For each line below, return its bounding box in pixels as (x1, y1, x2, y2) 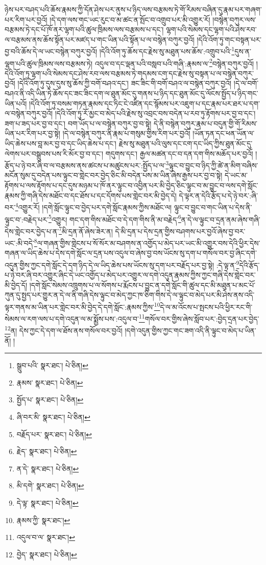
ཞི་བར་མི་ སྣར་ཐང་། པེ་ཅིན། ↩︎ (16, 412, 90, 422)
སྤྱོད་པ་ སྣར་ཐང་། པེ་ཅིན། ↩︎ (16, 394, 84, 405)
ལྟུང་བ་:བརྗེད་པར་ (5, 214, 49, 224)
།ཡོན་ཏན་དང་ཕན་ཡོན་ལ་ (192, 128, 255, 139)
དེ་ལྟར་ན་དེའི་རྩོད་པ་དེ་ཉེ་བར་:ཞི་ (179, 190, 258, 200)
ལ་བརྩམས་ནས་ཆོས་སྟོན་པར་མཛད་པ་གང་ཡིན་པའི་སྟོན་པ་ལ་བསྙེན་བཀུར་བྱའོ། (5, 34, 195, 44)
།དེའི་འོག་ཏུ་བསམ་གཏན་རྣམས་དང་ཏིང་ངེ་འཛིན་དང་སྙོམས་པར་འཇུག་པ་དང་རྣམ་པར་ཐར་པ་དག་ (29, 98, 260, 108)
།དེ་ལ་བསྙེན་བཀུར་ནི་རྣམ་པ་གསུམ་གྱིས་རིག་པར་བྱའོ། (62, 128, 190, 139)
